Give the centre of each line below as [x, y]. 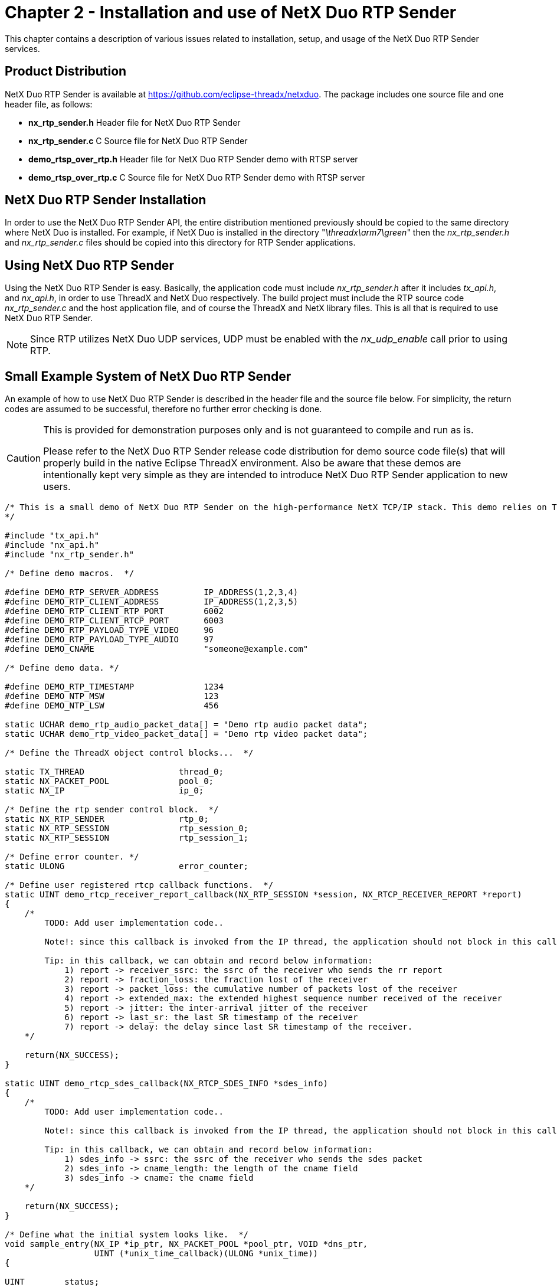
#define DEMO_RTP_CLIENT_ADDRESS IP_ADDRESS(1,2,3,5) [152, 602]
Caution [24, 458]
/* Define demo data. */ [62, 668]
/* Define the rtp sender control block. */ [112, 810]
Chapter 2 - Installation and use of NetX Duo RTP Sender [231, 12]
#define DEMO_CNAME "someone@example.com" [157, 649]
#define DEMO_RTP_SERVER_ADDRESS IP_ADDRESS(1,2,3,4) [152, 592]
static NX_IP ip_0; [104, 791]
